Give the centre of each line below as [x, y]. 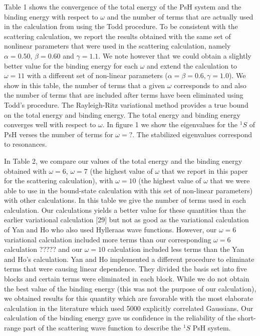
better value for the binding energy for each [71, 65]
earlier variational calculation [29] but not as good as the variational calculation [126, 220]
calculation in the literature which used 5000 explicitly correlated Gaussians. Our [129, 308]
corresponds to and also [210, 85]
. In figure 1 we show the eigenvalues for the [170, 124]
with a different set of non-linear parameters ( [97, 75]
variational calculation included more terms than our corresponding [108, 239]
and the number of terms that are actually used [180, 16]
